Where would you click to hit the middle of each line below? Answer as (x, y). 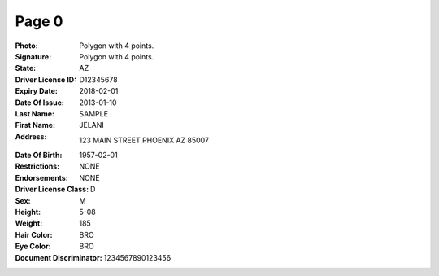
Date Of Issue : (39, 103)
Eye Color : (33, 246)
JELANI (92, 125)
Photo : (26, 46)
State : (26, 68)
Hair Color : (34, 234)
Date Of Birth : (39, 156)
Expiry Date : (37, 91)
